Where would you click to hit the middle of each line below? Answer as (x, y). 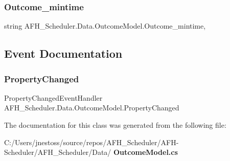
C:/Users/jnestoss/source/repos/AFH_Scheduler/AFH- (91, 142)
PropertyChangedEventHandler (53, 97)
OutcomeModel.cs (146, 152)
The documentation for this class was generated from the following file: (115, 125)
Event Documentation (63, 53)
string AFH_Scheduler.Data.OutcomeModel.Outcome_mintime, (105, 26)
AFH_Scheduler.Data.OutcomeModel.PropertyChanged (92, 108)
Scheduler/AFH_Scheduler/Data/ (58, 152)
